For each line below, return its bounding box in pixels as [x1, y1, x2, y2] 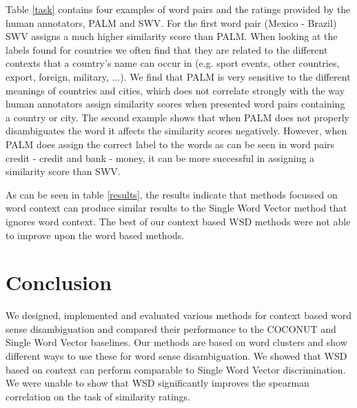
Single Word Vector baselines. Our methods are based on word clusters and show [6, 335, 347, 349]
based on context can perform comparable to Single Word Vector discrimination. [6, 362, 346, 376]
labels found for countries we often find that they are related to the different [6, 42, 328, 57]
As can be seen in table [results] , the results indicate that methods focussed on [6, 187, 338, 201]
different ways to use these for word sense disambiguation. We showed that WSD [6, 349, 347, 363]
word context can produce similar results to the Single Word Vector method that [6, 201, 347, 215]
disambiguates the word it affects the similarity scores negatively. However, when [6, 123, 347, 138]
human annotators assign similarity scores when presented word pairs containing [6, 96, 345, 111]
